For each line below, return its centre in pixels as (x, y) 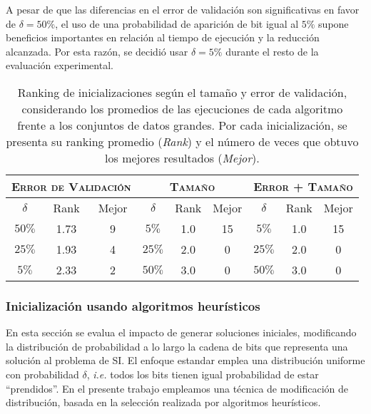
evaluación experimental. (60, 65)
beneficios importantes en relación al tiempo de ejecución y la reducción (163, 37)
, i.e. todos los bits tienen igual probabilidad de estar (203, 374)
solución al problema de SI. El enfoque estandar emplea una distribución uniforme (185, 360)
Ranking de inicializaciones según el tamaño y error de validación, (182, 92)
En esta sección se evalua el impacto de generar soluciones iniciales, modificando (181, 332)
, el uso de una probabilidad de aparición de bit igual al (177, 23)
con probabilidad (42, 374)
